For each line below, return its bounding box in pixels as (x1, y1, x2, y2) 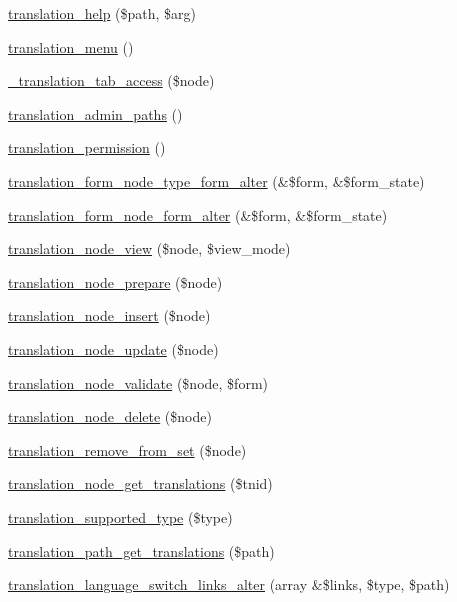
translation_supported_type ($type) (8, 506, 233, 527)
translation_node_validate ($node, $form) (8, 372, 268, 393)
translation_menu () (8, 36, 134, 57)
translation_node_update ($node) (8, 338, 219, 359)
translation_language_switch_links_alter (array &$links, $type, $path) (8, 574, 450, 595)
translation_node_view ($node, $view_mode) (8, 238, 291, 259)
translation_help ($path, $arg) (8, 3, 197, 23)
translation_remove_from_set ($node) (8, 439, 247, 460)
